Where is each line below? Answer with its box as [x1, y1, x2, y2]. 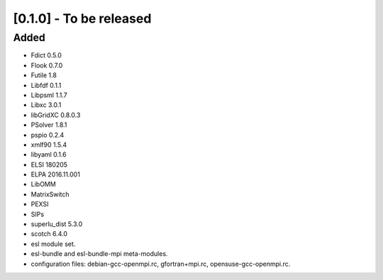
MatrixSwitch [30, 190, 70, 198]
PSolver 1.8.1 [30, 121, 67, 129]
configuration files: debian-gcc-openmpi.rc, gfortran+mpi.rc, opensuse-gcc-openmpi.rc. [30, 259, 291, 268]
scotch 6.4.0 [30, 230, 67, 238]
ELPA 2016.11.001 [30, 170, 81, 179]
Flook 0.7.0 [30, 61, 63, 69]
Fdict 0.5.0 [30, 51, 62, 60]
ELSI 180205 [30, 160, 67, 169]
